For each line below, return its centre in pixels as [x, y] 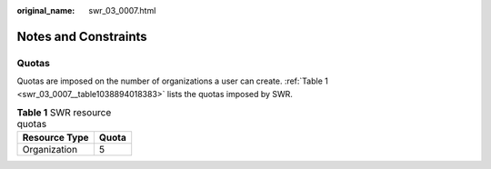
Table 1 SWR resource [64, 113]
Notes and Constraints [82, 36]
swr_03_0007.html [122, 10]
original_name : [46, 10]
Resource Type [56, 138]
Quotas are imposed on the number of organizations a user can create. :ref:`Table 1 [173, 81]
